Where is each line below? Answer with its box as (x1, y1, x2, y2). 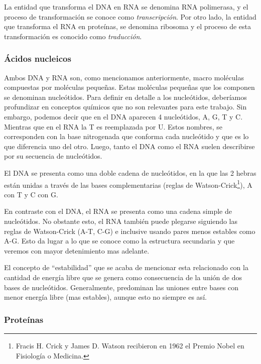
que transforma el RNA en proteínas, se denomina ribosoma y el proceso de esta (4, 21, 251, 32)
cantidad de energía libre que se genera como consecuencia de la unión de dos (4, 272, 242, 282)
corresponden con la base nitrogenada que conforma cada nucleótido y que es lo (4, 131, 249, 142)
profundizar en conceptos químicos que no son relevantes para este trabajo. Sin (4, 101, 247, 112)
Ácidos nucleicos (4, 52, 71, 65)
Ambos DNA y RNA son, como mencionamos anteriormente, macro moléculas (4, 72, 244, 82)
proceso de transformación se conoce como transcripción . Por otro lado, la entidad (4, 11, 256, 22)
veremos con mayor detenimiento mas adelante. (4, 245, 150, 256)
